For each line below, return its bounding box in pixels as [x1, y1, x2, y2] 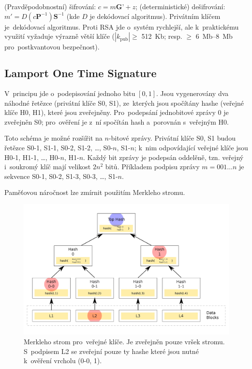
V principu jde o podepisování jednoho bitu [4, 88, 135, 98]
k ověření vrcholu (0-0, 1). [24, 355, 102, 366]
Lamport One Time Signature [4, 65, 157, 80]
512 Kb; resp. [141, 31, 182, 41]
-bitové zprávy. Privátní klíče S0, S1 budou [108, 133, 236, 143]
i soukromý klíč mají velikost [4, 161, 91, 172]
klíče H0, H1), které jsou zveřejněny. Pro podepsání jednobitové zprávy [4, 107, 216, 117]
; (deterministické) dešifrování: [135, 1, 225, 11]
